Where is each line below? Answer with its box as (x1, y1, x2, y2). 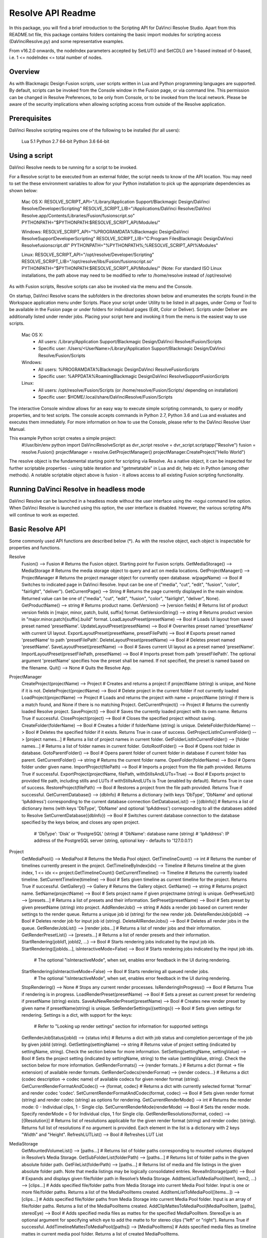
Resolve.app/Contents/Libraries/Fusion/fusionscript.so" (21, 212, 135, 218)
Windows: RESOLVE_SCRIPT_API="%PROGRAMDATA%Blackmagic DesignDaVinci (21, 228, 189, 235)
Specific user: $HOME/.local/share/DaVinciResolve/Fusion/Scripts (38, 394, 173, 400)
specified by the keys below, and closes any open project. (21, 820, 140, 825)
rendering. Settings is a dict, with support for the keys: (21, 1012, 133, 1018)
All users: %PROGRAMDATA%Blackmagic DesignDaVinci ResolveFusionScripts (38, 366, 199, 372)
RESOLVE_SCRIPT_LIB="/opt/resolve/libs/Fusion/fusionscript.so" (21, 258, 154, 264)
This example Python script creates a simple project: (9, 435, 116, 441)
